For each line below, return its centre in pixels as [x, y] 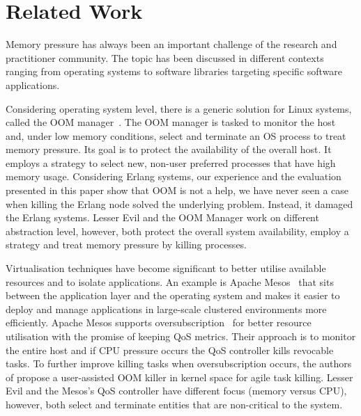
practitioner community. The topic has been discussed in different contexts [165, 57]
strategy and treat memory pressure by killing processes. [126, 245]
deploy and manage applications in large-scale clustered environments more [166, 309]
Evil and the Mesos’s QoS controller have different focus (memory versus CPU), [176, 391]
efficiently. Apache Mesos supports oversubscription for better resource [159, 322]
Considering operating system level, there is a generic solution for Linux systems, [179, 108]
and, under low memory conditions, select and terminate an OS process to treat [176, 135]
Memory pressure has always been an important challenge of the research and [171, 44]
